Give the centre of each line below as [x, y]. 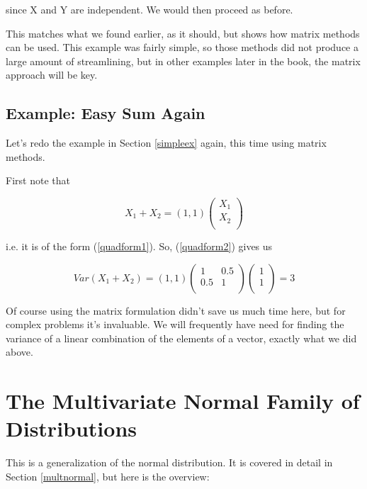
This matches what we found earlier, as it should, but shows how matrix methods [183, 33]
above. [19, 352]
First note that [38, 180]
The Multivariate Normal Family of [183, 401]
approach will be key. [52, 75]
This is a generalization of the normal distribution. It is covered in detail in [169, 462]
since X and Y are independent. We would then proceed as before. [149, 9]
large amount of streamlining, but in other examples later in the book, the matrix [183, 61]
